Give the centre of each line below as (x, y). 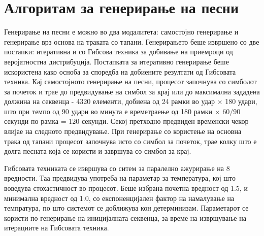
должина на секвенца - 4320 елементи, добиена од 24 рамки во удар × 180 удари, (131, 101)
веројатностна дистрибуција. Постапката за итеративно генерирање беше (117, 61)
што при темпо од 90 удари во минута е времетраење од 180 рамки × (112, 111)
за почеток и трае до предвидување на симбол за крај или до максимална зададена (132, 91)
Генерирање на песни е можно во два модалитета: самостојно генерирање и (121, 32)
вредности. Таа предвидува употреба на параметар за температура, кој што (120, 178)
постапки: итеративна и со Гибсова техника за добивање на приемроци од (119, 52)
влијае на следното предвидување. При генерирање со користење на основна (123, 131)
